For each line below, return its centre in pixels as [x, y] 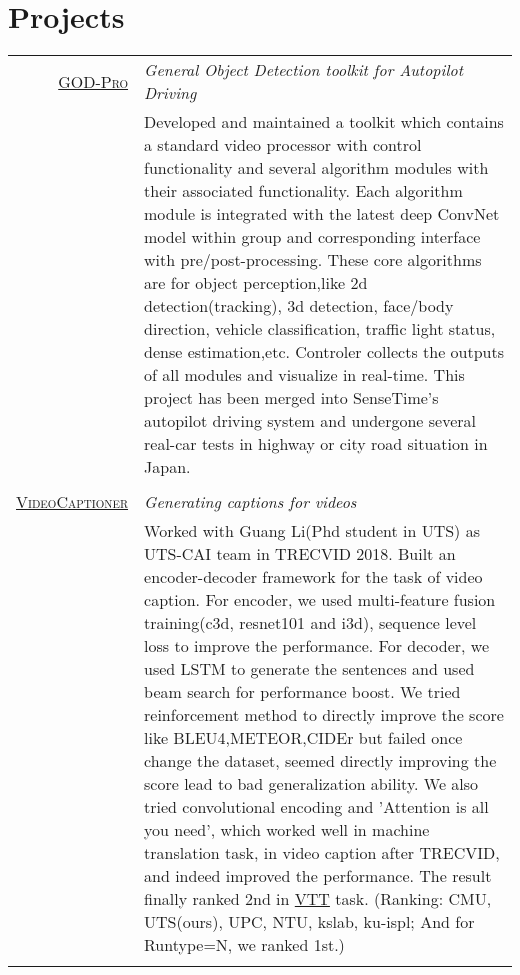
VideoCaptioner [72, 502]
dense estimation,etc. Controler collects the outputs [324, 352]
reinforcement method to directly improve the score [324, 715]
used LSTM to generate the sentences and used [309, 669]
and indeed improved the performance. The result [318, 876]
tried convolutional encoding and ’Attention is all [316, 807]
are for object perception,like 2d [256, 283]
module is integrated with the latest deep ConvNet [322, 214]
